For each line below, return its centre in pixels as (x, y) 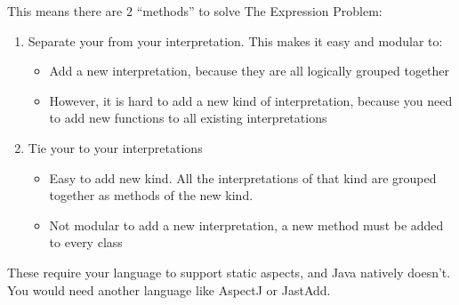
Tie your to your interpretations (115, 147)
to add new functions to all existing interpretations (188, 118)
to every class (86, 242)
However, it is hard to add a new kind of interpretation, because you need (251, 100)
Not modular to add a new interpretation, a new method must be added (246, 225)
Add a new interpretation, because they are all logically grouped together (250, 71)
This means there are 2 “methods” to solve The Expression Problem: (195, 11)
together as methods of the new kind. (151, 195)
